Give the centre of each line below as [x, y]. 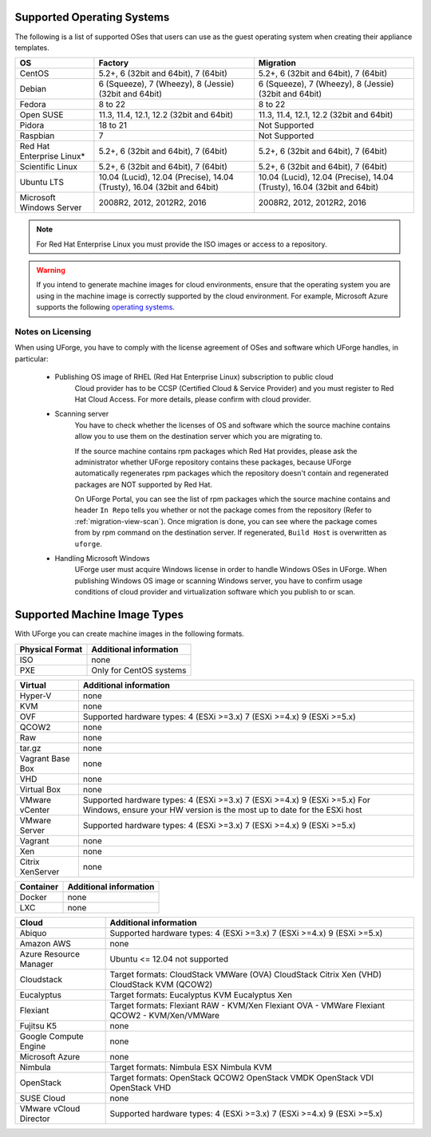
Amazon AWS [45, 943]
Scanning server [82, 414]
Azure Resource [49, 953]
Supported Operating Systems [92, 17]
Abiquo [33, 933]
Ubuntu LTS [42, 182]
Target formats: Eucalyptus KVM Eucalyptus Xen [201, 995]
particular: [32, 358]
